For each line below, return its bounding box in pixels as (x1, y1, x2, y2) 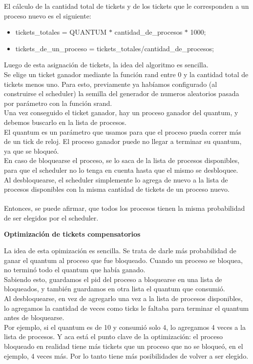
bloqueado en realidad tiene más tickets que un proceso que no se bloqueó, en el (4, 341, 243, 351)
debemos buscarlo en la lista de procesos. (4, 117, 126, 127)
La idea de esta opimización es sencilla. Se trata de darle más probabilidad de (4, 245, 236, 256)
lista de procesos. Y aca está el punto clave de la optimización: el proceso (4, 331, 223, 342)
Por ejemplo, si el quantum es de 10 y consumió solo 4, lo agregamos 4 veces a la (4, 322, 246, 332)
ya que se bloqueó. (4, 145, 59, 156)
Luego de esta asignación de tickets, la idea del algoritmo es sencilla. (4, 60, 209, 70)
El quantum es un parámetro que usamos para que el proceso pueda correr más (4, 126, 241, 137)
